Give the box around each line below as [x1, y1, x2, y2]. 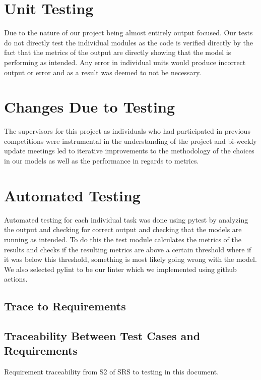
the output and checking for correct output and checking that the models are [4, 224, 242, 235]
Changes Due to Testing [4, 96, 175, 117]
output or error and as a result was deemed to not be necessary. [4, 67, 202, 77]
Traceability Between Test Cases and [4, 328, 201, 344]
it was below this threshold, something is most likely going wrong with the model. [4, 254, 257, 264]
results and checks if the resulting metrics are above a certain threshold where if [4, 244, 251, 254]
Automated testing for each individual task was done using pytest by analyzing [4, 214, 248, 225]
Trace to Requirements [4, 298, 126, 314]
